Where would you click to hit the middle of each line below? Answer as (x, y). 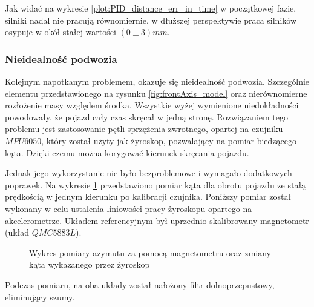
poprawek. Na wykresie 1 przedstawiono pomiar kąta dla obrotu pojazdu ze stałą (155, 184)
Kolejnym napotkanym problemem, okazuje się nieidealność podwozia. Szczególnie (157, 81)
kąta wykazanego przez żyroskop (90, 264)
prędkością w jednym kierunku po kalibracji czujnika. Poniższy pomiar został (148, 196)
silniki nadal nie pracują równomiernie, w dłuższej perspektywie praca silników (151, 20)
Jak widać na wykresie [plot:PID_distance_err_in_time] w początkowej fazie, (151, 8)
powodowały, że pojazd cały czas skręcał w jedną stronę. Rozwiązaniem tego (146, 117)
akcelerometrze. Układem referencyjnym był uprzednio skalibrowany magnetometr (157, 220)
